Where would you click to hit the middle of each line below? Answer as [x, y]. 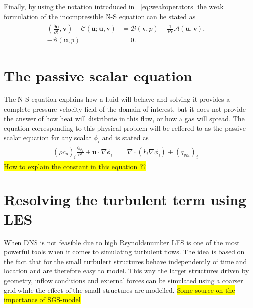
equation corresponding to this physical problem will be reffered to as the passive [125, 128]
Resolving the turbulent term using [125, 200]
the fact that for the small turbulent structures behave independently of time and [126, 261]
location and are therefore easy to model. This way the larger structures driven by [126, 271]
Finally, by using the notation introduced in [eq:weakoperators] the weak [114, 6]
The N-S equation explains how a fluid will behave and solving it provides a [117, 99]
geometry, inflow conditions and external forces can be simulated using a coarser [124, 280]
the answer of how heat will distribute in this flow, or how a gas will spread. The [124, 118]
